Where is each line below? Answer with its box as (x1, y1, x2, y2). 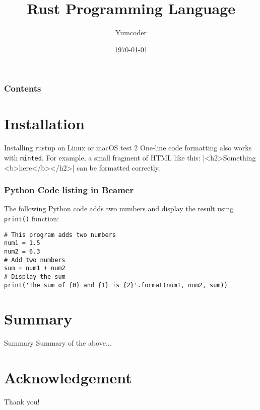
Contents (4, 82, 41, 95)
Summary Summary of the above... (4, 338, 112, 348)
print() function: (4, 213, 59, 224)
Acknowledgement (4, 367, 132, 388)
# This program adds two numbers (4, 231, 116, 238)
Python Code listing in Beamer (4, 184, 134, 196)
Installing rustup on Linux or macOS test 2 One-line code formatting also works (4, 142, 252, 153)
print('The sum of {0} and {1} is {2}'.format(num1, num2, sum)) (4, 281, 228, 289)
